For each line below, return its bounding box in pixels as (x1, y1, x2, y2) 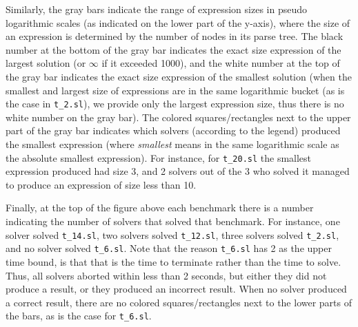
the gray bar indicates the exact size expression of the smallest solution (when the (6, 69, 352, 83)
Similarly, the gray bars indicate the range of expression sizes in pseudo (6, 2, 307, 16)
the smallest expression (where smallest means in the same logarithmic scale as (6, 137, 339, 151)
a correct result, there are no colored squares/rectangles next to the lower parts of (6, 295, 352, 309)
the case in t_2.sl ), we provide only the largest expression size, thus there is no (6, 96, 344, 111)
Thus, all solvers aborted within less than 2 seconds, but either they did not (6, 268, 327, 282)
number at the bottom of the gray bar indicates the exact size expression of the (6, 42, 341, 56)
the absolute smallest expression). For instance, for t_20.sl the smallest (6, 150, 312, 165)
